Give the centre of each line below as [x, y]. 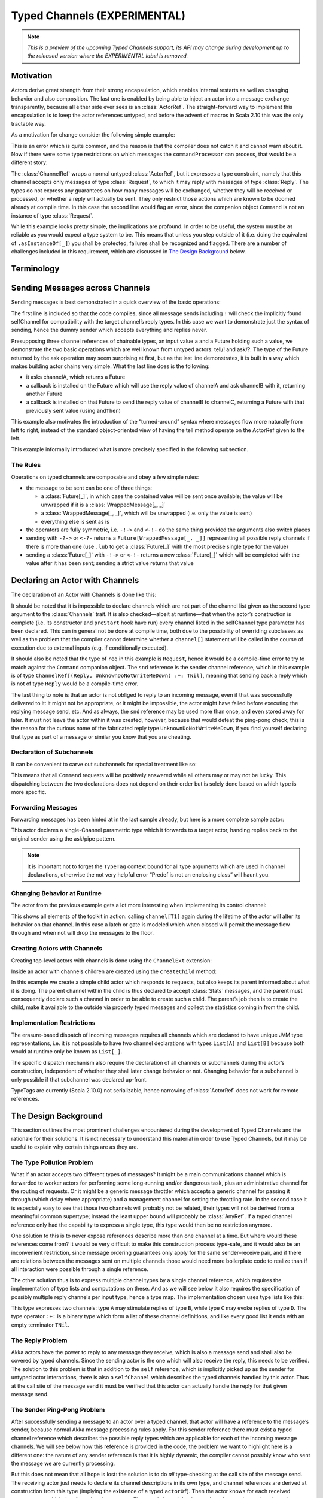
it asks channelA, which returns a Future [76, 377]
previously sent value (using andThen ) [73, 410]
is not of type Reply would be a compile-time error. [75, 684]
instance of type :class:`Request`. [52, 215]
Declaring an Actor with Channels [75, 580]
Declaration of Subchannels [52, 752]
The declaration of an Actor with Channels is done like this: [84, 595]
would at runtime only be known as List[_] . [67, 1052]
